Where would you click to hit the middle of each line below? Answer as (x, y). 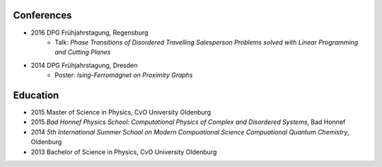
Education (36, 95)
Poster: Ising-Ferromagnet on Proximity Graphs (124, 75)
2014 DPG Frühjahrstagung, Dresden (84, 65)
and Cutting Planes (83, 52)
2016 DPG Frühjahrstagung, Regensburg (89, 33)
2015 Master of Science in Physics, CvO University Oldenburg (121, 112)
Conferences (42, 15)
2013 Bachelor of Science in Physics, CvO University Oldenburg (124, 151)
